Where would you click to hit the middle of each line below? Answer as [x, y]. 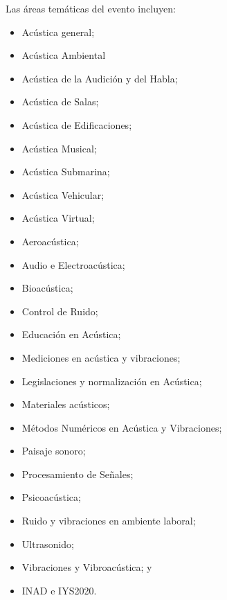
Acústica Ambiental [64, 55]
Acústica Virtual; [58, 218]
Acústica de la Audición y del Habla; [100, 78]
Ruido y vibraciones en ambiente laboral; [109, 521]
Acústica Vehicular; [63, 194]
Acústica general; [58, 32]
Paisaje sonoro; [54, 451]
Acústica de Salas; [60, 102]
